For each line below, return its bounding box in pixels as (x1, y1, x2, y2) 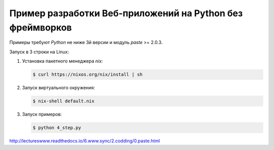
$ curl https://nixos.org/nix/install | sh (32, 71, 143, 78)
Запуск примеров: (22, 111, 62, 118)
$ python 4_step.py (32, 125, 81, 131)
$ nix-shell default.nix (32, 98, 95, 104)
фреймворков (9, 22, 72, 33)
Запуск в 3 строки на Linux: (9, 49, 70, 55)
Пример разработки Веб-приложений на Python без (9, 8, 243, 19)
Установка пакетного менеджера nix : (22, 58, 104, 64)
